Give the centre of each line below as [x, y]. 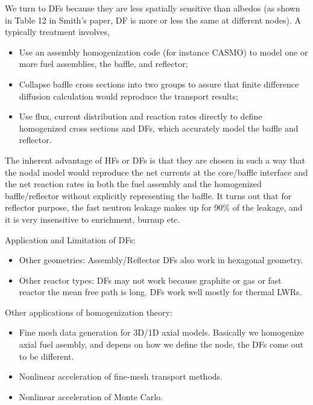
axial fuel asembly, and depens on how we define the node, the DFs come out [161, 344]
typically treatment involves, [57, 32]
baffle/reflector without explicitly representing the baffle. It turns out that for [148, 195]
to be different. [46, 356]
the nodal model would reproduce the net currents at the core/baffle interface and [156, 172]
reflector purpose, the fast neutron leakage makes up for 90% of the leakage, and [154, 207]
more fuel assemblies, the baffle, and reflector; [103, 64]
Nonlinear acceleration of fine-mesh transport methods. [121, 376]
